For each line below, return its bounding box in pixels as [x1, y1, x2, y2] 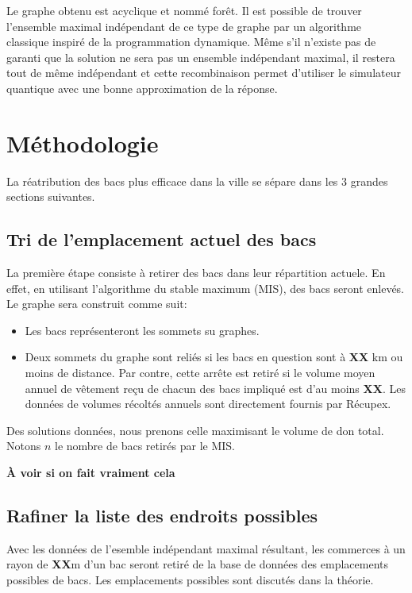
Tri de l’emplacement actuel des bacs [6, 227, 317, 252]
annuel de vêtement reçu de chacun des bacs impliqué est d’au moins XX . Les [25, 379, 406, 396]
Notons [6, 437, 41, 454]
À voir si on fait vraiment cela [6, 464, 175, 481]
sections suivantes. [6, 188, 95, 205]
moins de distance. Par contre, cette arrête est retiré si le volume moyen [25, 364, 375, 381]
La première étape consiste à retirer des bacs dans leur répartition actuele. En [6, 264, 386, 281]
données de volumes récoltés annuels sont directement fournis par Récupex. [25, 395, 391, 412]
